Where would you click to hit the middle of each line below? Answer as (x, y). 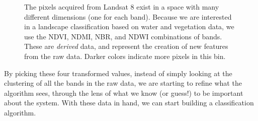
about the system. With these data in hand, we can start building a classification (129, 103)
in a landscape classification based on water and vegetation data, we (129, 26)
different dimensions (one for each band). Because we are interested (128, 16)
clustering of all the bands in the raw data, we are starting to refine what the (123, 83)
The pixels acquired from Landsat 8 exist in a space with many (122, 7)
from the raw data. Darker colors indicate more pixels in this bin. (125, 56)
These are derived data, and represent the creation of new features (126, 46)
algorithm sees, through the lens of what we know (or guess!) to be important (124, 93)
